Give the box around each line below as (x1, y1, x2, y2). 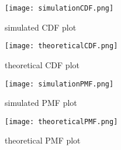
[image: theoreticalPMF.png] (5, 117, 118, 126)
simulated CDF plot (5, 21, 77, 33)
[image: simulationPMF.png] (5, 79, 114, 88)
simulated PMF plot (5, 96, 77, 109)
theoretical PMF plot (5, 134, 81, 146)
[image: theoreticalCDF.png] (5, 42, 118, 51)
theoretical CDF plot (5, 58, 79, 71)
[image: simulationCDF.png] (5, 4, 114, 12)
